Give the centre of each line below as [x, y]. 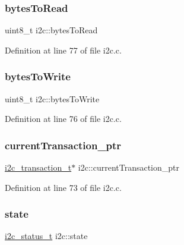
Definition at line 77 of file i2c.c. [63, 50]
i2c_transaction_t [38, 167]
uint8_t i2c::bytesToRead [51, 30]
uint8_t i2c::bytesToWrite [52, 98]
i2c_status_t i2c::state [46, 236]
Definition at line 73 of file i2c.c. [63, 187]
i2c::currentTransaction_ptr [129, 167]
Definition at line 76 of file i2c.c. [63, 119]
